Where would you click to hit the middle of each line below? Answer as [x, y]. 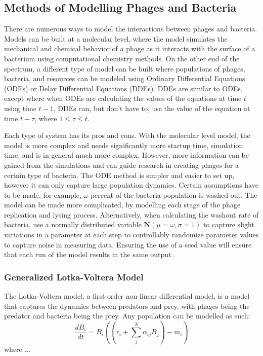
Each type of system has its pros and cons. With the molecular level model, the [127, 135]
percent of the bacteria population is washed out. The [174, 194]
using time [20, 108]
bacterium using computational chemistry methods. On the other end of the [122, 58]
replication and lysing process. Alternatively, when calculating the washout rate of [131, 214]
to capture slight [229, 224]
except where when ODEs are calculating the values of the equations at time [123, 98]
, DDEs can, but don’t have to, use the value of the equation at [152, 108]
